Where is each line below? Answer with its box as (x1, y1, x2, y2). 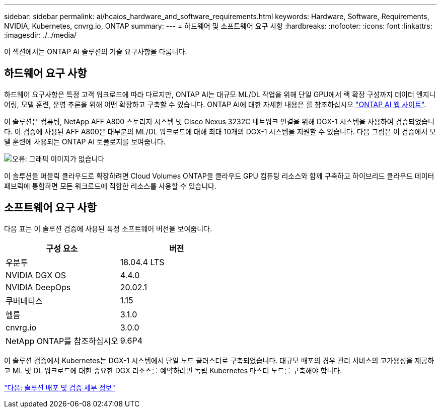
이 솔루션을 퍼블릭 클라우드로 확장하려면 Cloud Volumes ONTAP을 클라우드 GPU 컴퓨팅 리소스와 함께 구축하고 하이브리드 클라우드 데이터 (4, 171, 434, 180)
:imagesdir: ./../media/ (4, 31, 77, 39)
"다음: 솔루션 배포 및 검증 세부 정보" (4, 383, 116, 392)
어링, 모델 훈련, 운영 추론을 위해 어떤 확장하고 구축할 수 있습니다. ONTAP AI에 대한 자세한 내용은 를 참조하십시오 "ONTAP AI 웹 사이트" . (4, 100, 426, 109)
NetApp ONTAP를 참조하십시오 (6, 336, 118, 346)
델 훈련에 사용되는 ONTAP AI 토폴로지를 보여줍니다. (4, 137, 166, 146)
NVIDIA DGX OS (6, 270, 66, 280)
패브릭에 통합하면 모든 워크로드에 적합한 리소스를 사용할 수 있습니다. (4, 181, 216, 190)
